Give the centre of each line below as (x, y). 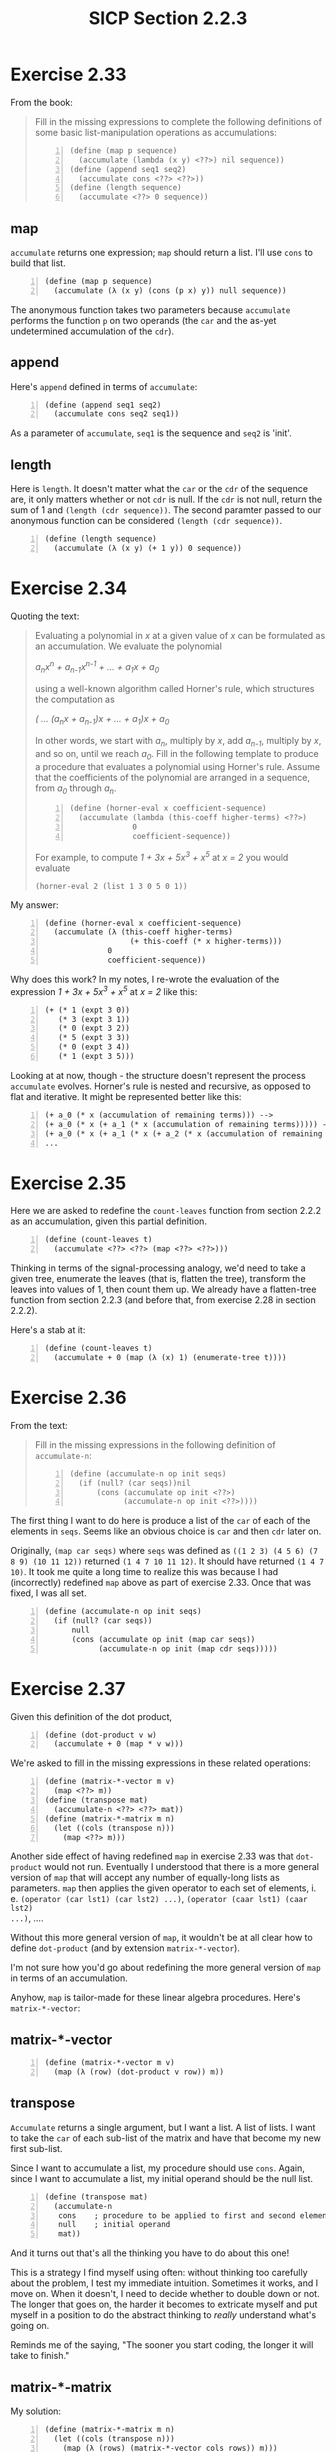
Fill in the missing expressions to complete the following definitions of (178, 121)
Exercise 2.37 (68, 1688)
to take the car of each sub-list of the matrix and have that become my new (166, 2138)
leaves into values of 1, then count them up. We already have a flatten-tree (163, 1289)
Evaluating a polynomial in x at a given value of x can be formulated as (180, 635)
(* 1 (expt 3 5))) (96, 1057)
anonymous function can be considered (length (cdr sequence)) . (146, 521)
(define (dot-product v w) (100, 1735)
